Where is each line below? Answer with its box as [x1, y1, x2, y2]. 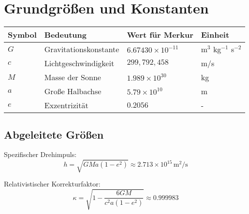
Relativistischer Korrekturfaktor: [4, 179, 101, 189]
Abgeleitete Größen [4, 127, 104, 142]
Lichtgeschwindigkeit [44, 57, 115, 69]
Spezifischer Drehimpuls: [4, 149, 77, 159]
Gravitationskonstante [44, 43, 119, 55]
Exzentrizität [44, 100, 88, 111]
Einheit [201, 29, 230, 41]
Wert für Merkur [127, 29, 193, 41]
